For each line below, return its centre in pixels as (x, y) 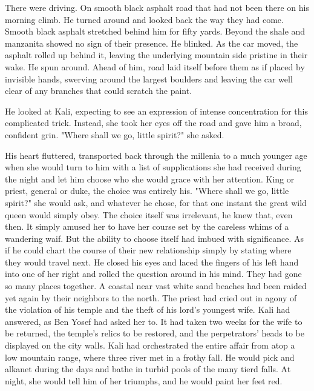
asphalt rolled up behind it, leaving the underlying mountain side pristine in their (156, 55)
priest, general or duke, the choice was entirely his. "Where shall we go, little (147, 191)
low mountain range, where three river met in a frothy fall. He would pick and (150, 357)
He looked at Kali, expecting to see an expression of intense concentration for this (156, 111)
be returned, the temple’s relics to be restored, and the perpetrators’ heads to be (155, 333)
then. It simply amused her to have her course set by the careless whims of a (147, 226)
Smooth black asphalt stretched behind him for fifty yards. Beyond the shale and (155, 31)
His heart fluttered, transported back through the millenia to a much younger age (156, 155)
